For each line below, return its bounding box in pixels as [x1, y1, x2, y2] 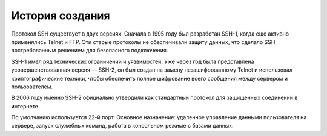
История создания [11, 9, 110, 22]
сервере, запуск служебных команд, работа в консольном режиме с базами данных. [11, 122, 234, 129]
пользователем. [11, 83, 53, 90]
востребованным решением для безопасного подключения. [11, 47, 168, 54]
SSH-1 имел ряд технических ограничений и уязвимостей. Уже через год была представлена [11, 58, 254, 65]
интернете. [11, 102, 40, 110]
